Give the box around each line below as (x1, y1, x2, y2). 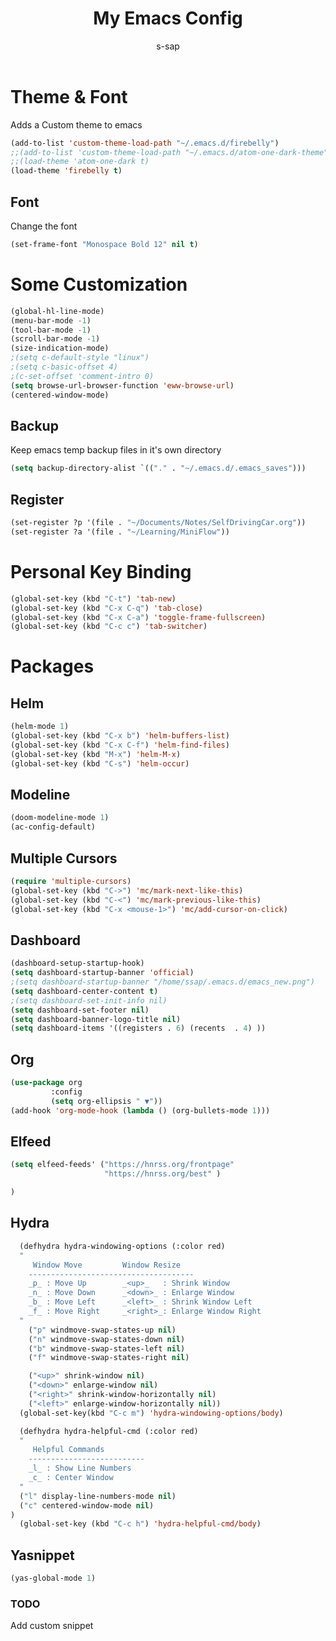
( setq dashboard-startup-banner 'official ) (10, 968, 195, 978)
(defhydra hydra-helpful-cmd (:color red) (19, 1426, 199, 1436)
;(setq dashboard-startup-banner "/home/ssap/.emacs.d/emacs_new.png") (10, 977, 315, 987)
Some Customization (10, 273, 188, 296)
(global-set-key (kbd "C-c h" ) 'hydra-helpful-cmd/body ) (19, 1519, 262, 1529)
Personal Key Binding (10, 561, 192, 583)
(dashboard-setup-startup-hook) (10, 958, 145, 969)
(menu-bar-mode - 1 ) (10, 315, 92, 326)
